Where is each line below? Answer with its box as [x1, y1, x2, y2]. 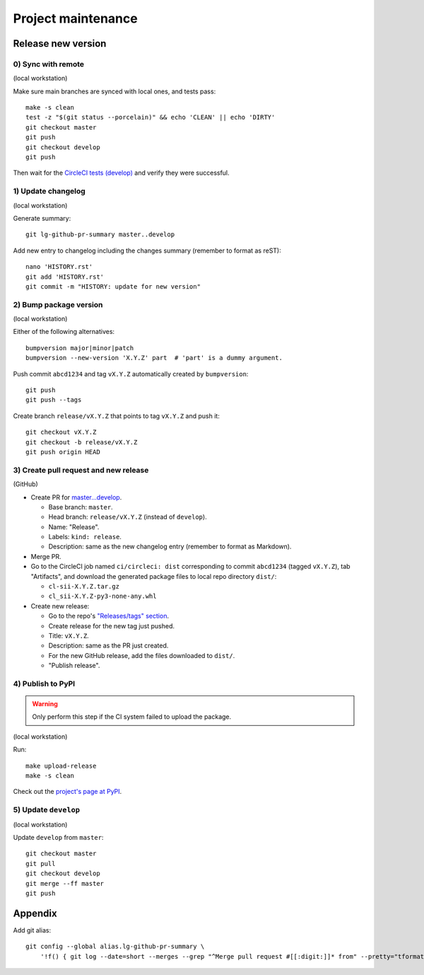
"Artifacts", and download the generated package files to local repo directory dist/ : [30, 572, 277, 580]
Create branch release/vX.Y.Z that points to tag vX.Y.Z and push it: [13, 411, 220, 420]
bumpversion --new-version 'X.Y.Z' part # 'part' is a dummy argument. [25, 354, 283, 362]
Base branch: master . [48, 502, 113, 511]
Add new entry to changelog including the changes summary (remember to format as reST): [13, 246, 282, 255]
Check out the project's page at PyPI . [13, 787, 122, 796]
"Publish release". [48, 662, 100, 670]
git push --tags [25, 396, 82, 404]
